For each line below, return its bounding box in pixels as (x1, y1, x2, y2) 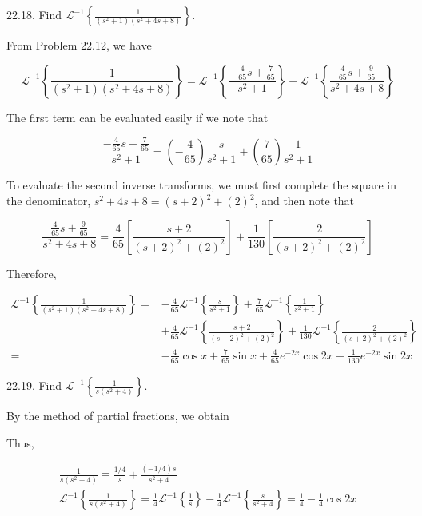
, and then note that (254, 193, 355, 209)
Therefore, (6, 264, 57, 281)
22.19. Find (6, 377, 62, 394)
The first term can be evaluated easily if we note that (6, 109, 269, 125)
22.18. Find (6, 6, 62, 22)
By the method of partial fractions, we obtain (6, 407, 229, 424)
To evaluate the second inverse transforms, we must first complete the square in (6, 177, 396, 193)
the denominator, (6, 193, 91, 209)
